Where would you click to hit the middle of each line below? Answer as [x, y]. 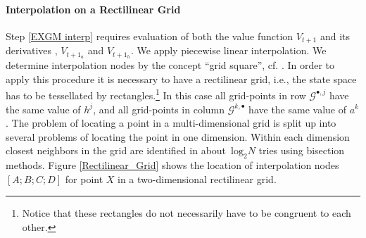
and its [335, 36]
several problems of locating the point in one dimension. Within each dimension [178, 136]
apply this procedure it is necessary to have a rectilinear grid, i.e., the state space [181, 79]
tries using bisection [302, 150]
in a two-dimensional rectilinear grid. [197, 178]
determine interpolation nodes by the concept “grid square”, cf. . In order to [170, 65]
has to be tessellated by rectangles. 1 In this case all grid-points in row [156, 94]
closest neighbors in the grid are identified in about [116, 150]
